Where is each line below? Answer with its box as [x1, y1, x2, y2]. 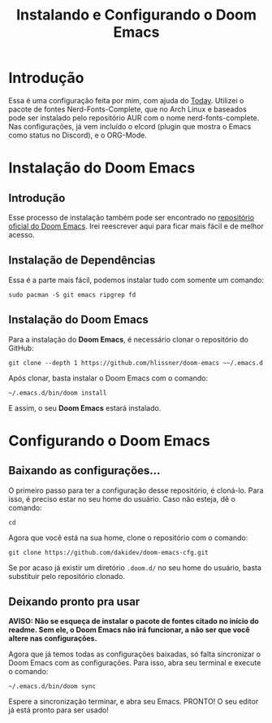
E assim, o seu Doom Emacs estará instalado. [8, 403, 162, 412]
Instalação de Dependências [8, 254, 156, 268]
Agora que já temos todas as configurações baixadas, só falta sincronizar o [8, 649, 261, 660]
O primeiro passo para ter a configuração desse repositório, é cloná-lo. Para [8, 486, 264, 495]
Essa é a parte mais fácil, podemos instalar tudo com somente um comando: [8, 275, 265, 285]
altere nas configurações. [8, 634, 97, 643]
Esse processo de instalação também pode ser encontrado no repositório [8, 212, 254, 222]
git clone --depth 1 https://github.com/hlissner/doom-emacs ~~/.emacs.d [8, 359, 264, 367]
